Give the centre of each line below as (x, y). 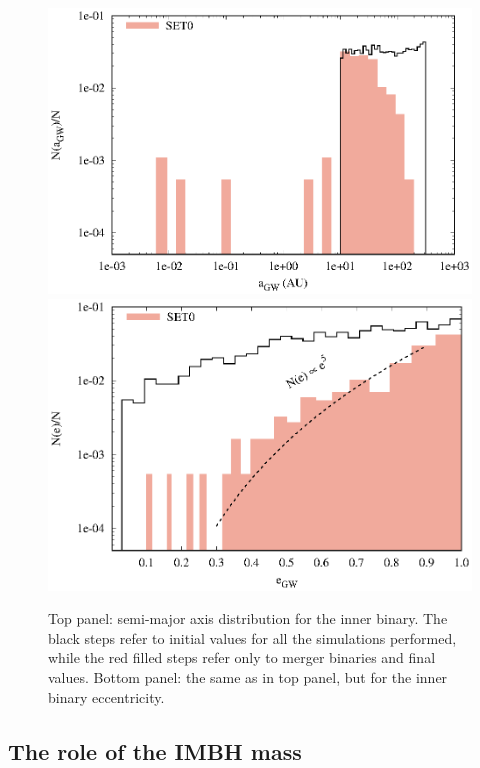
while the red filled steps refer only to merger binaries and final (242, 657)
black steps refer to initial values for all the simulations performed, (252, 637)
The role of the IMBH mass (155, 750)
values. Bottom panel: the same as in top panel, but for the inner (248, 677)
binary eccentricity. (106, 696)
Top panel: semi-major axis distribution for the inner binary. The (248, 618)
